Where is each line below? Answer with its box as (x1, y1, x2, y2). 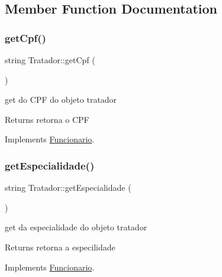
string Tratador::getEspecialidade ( (5, 181, 131, 194)
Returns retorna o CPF (5, 113, 89, 125)
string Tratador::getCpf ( (5, 54, 95, 66)
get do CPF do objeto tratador (5, 93, 117, 106)
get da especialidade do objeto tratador (5, 221, 147, 233)
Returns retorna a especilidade (5, 240, 115, 253)
